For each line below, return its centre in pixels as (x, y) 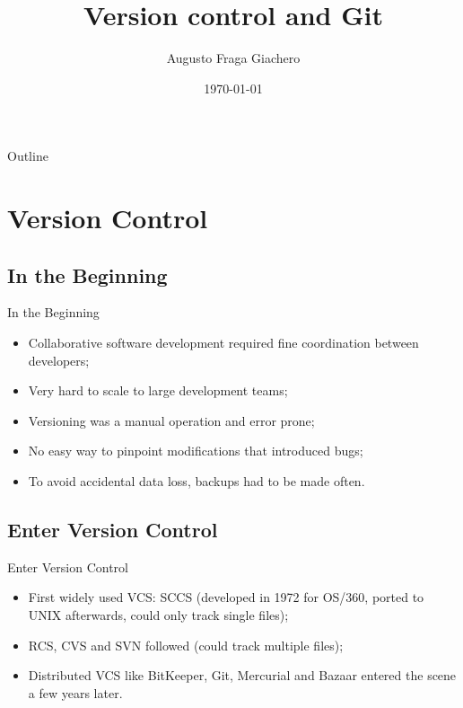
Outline (28, 156)
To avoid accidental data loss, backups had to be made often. (197, 481)
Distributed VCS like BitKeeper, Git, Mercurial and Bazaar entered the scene (242, 675)
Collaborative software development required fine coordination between (223, 343)
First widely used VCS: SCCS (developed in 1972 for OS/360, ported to (226, 597)
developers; (59, 360)
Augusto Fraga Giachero (233, 58)
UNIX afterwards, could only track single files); (158, 615)
